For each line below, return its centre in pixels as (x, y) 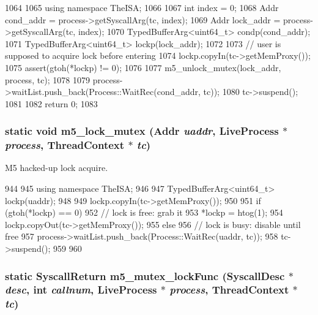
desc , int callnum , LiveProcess (81, 290)
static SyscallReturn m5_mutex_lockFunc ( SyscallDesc (145, 275)
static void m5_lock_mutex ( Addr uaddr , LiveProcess (142, 131)
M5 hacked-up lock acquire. (57, 168)
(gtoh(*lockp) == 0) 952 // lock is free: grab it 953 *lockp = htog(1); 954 (144, 212)
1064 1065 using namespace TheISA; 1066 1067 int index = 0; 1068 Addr (142, 7)
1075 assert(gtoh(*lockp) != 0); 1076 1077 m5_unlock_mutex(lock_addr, (143, 67)
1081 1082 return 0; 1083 (51, 103)
